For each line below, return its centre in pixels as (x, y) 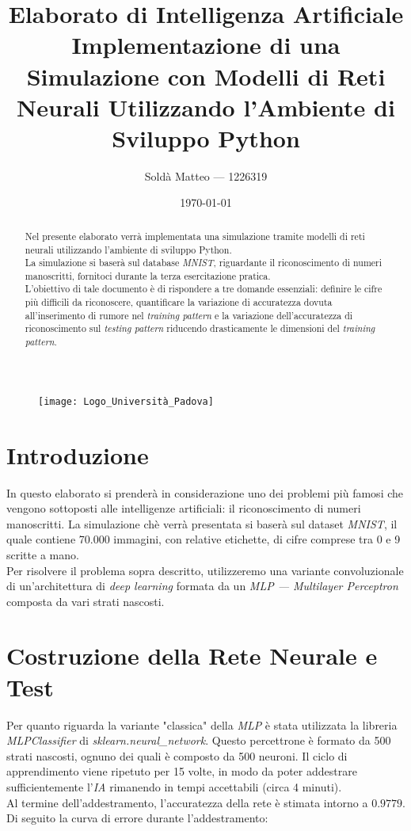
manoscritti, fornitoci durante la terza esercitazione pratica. (148, 275)
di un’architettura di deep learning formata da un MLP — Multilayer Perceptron (202, 586)
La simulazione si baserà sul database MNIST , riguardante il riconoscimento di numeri (204, 263)
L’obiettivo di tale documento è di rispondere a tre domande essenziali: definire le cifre (204, 289)
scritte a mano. (43, 554)
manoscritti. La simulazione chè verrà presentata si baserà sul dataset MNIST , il (202, 523)
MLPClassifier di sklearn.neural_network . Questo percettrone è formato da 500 (199, 740)
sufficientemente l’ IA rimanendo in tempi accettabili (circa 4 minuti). (174, 786)
